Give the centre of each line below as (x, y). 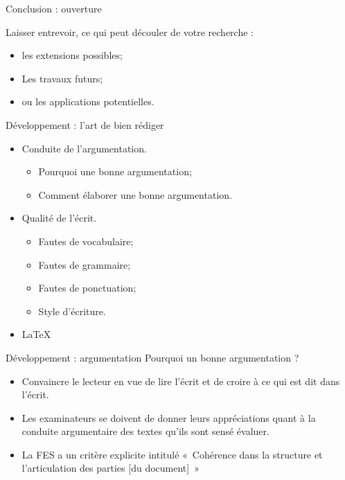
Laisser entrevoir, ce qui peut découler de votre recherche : (130, 32)
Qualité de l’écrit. (59, 218)
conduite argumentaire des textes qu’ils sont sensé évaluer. (145, 431)
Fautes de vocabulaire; (86, 241)
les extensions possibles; (72, 55)
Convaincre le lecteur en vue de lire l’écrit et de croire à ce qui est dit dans (181, 381)
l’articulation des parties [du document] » (110, 468)
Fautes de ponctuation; (87, 288)
